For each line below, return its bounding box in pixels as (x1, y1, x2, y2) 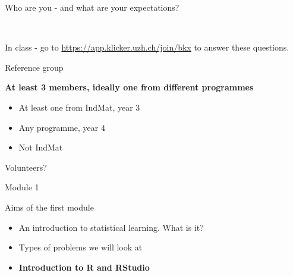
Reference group (5, 61, 64, 73)
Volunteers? (5, 161, 47, 173)
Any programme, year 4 (18, 121, 105, 133)
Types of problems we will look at (18, 241, 143, 253)
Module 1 (5, 181, 39, 193)
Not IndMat (18, 141, 63, 153)
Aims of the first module (5, 200, 94, 213)
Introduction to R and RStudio (18, 261, 150, 273)
